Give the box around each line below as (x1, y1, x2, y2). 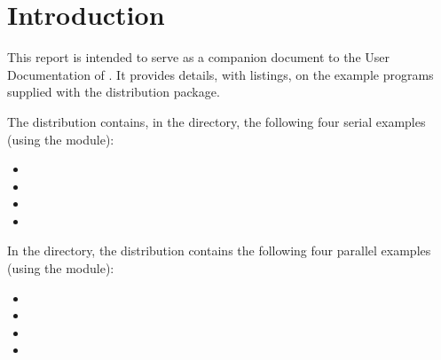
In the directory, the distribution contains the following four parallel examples (7, 241, 431, 260)
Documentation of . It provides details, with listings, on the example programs (7, 65, 434, 83)
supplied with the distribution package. (7, 82, 220, 101)
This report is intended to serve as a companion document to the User (7, 48, 390, 67)
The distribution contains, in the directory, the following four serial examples (7, 112, 426, 130)
